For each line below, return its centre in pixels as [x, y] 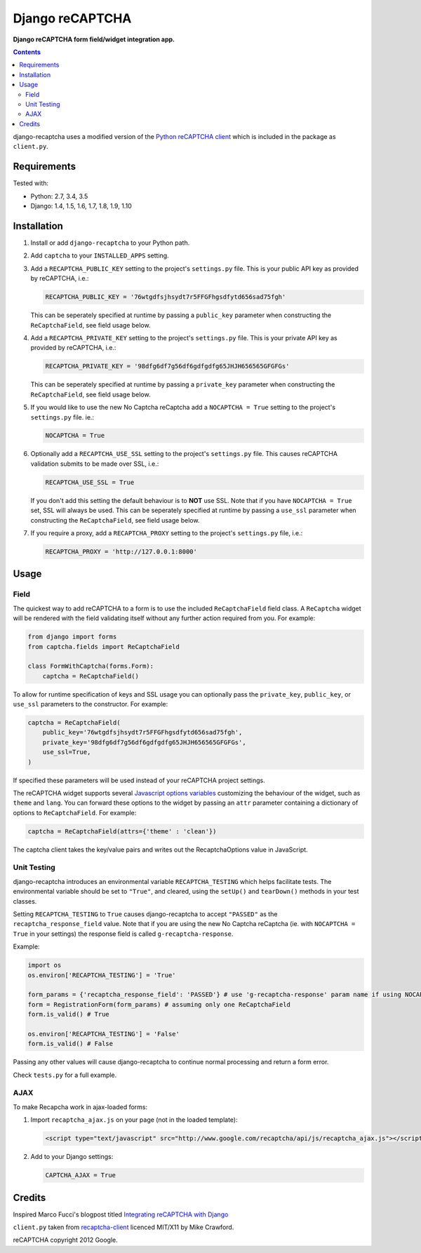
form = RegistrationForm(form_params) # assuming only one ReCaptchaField [159, 1004]
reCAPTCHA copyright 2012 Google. [66, 1240]
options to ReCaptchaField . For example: [75, 812]
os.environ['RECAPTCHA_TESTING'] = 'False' [104, 1034]
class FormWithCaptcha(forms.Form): [91, 666]
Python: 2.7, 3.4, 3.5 [59, 196]
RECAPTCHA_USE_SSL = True [90, 482]
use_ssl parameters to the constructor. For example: [91, 704]
